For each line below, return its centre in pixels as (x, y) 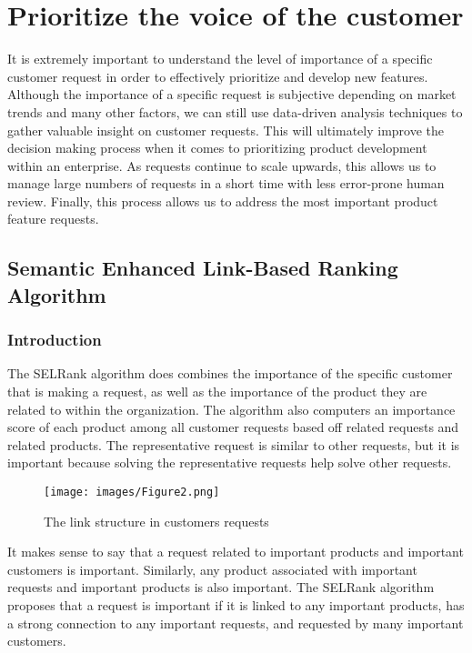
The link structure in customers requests (156, 521)
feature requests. (53, 219)
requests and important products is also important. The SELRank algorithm (221, 587)
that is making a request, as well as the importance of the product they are (217, 392)
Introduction (55, 340)
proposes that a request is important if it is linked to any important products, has (236, 605)
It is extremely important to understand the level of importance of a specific (220, 59)
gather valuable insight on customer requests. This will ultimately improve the (226, 130)
